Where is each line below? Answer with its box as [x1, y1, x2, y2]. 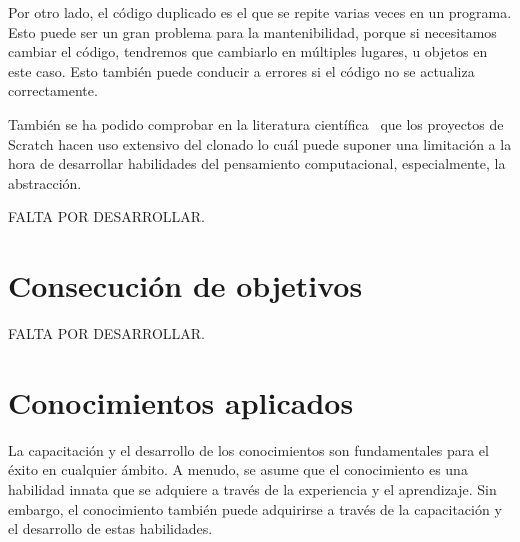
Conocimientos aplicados [8, 381, 354, 422]
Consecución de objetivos [8, 265, 363, 306]
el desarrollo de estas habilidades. [8, 518, 213, 539]
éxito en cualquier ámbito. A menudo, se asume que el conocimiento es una [8, 459, 468, 480]
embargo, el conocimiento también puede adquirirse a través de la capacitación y [8, 498, 502, 519]
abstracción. [8, 172, 82, 193]
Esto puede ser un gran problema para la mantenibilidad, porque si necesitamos [8, 21, 497, 42]
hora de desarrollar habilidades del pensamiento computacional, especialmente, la [8, 153, 506, 174]
